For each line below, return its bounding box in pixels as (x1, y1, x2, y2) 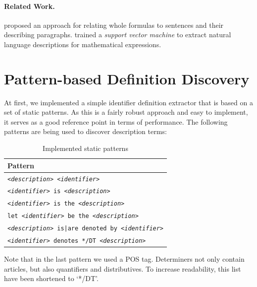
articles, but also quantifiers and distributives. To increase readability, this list (4, 263, 241, 274)
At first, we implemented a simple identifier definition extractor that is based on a (4, 97, 253, 107)
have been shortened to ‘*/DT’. (4, 273, 99, 284)
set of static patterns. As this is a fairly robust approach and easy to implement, (4, 107, 248, 117)
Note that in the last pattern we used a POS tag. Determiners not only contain (4, 254, 245, 264)
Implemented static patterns (43, 143, 128, 153)
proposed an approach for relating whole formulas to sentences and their (4, 19, 224, 30)
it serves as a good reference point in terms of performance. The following (4, 116, 228, 127)
